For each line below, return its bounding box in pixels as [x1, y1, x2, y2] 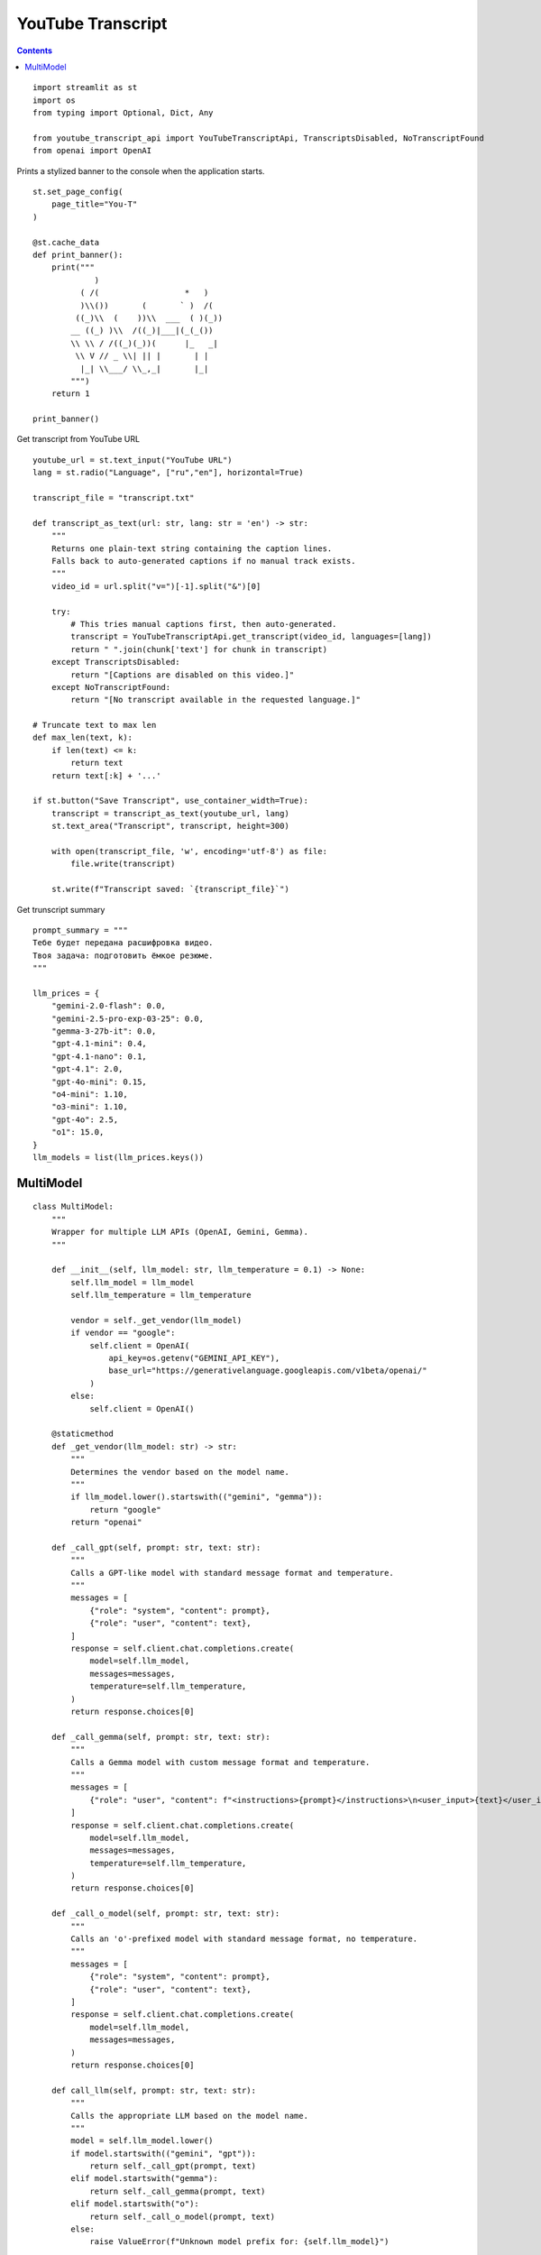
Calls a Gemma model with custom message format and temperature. [70, 1757, 371, 1767]
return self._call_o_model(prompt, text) [89, 2211, 275, 2222]
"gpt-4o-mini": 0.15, [50, 1076, 148, 1087]
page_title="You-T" [50, 199, 138, 209]
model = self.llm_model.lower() [70, 2136, 214, 2146]
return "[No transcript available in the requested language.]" [70, 695, 361, 705]
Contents [16, 45, 53, 56]
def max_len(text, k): [32, 732, 133, 743]
